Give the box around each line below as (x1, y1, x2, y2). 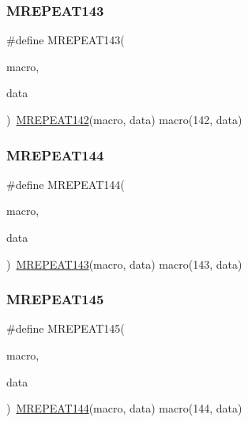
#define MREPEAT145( (6, 320, 125, 337)
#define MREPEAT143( (6, 32, 125, 48)
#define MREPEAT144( (6, 175, 125, 192)
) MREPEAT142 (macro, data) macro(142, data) (6, 111, 242, 127)
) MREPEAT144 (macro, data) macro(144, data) (6, 400, 242, 416)
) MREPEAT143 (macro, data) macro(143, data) (6, 255, 242, 272)
